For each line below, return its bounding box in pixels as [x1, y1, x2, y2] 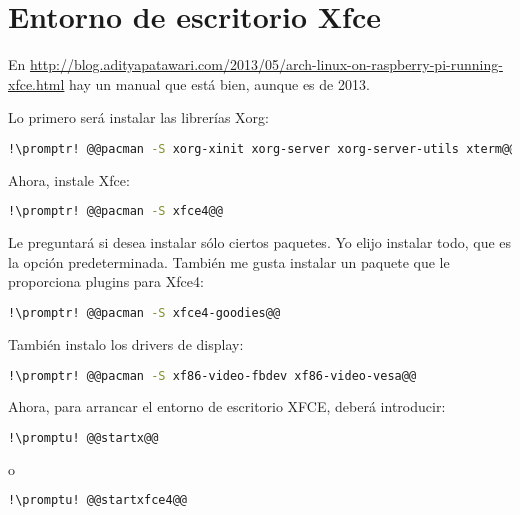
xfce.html [8, 73, 65, 94]
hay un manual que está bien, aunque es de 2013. [69, 73, 370, 94]
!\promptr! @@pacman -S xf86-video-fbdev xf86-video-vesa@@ [8, 368, 417, 383]
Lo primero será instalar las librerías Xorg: [8, 107, 269, 128]
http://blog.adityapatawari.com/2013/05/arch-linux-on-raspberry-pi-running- [29, 54, 503, 75]
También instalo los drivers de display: [8, 333, 244, 354]
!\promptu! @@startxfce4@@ [8, 493, 187, 508]
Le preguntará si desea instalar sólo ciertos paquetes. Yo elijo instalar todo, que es [8, 232, 512, 253]
